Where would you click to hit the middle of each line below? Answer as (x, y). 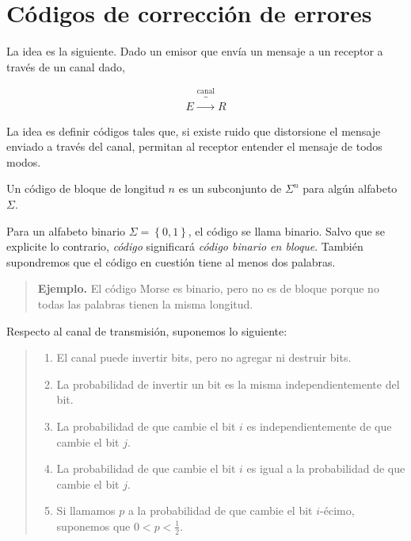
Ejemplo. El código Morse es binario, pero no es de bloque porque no (208, 288)
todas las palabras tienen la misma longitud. (145, 304)
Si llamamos (86, 510)
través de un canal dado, (66, 66)
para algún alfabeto (350, 188)
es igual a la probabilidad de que (326, 468)
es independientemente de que (319, 426)
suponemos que (93, 526)
